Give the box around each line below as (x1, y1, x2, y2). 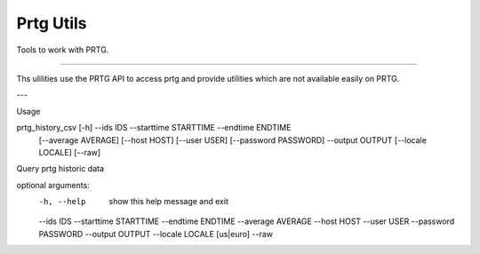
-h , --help (38, 196, 86, 207)
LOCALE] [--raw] (38, 147, 101, 157)
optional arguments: (16, 179, 91, 190)
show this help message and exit (108, 196, 228, 207)
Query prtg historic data (16, 163, 105, 174)
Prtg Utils (16, 13, 87, 33)
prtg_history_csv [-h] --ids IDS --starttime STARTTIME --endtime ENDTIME (16, 123, 292, 133)
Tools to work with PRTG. (16, 44, 109, 55)
